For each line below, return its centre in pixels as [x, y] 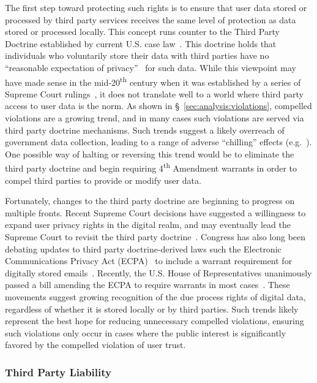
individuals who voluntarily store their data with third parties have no [137, 55]
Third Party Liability [58, 372]
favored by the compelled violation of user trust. [95, 345]
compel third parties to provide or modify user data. [103, 180]
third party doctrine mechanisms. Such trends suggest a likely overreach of [145, 130]
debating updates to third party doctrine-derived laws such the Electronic [143, 248]
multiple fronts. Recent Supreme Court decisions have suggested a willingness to [155, 212]
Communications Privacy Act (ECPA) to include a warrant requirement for [149, 261]
